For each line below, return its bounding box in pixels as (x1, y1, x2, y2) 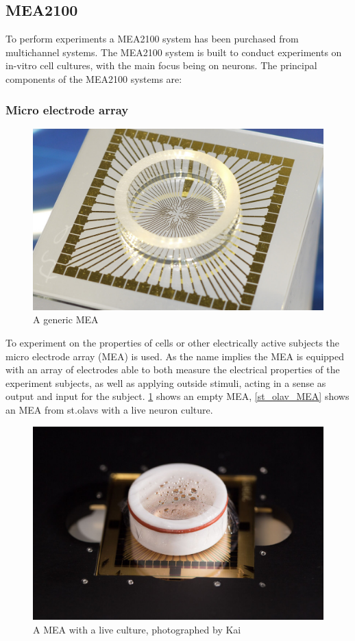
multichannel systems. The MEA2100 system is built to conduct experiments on (5, 45, 342, 59)
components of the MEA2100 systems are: (5, 71, 182, 86)
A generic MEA (33, 312, 99, 327)
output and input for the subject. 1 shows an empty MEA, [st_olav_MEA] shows (5, 389, 350, 403)
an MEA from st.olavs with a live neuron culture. (5, 402, 213, 416)
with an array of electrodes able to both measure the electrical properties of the (5, 362, 340, 377)
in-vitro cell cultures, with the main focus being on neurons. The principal (5, 58, 317, 73)
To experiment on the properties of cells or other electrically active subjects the (5, 335, 340, 349)
